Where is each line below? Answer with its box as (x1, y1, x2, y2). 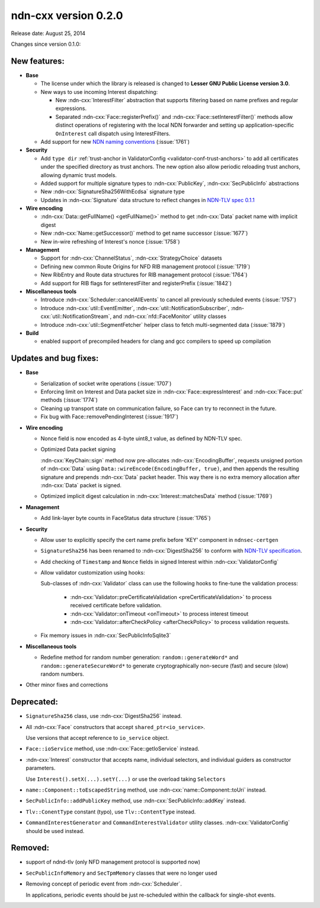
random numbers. (40, 670, 84, 677)
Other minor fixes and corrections (25, 681, 108, 689)
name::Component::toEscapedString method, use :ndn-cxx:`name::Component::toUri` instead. (25, 786, 267, 793)
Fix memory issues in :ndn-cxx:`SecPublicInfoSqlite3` (40, 632, 171, 639)
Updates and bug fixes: (11, 354, 99, 364)
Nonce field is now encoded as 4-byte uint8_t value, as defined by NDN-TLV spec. (40, 434, 242, 442)
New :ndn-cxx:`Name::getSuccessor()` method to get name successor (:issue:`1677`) (40, 229, 248, 237)
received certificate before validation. (70, 602, 162, 609)
